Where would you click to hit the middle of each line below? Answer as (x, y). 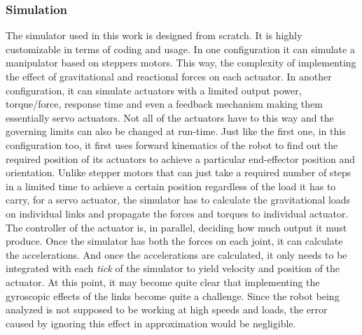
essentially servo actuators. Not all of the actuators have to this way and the (170, 117)
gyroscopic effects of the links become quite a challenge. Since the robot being (173, 295)
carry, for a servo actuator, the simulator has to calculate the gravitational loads (178, 200)
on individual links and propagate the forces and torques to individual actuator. (177, 213)
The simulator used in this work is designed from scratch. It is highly (154, 35)
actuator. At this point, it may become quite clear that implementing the (163, 281)
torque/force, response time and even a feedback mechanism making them (164, 104)
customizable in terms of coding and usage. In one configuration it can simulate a (180, 49)
